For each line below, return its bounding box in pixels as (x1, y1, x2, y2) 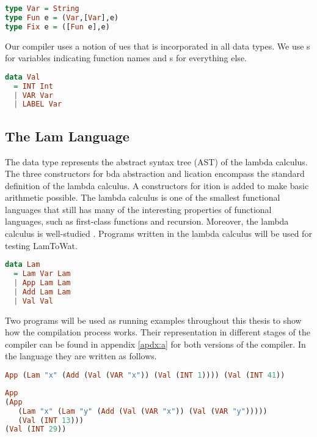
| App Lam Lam (13, 278, 71, 288)
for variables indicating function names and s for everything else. (5, 51, 247, 64)
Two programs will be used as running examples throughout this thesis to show (5, 313, 302, 326)
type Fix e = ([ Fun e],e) (5, 22, 110, 31)
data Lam (5, 260, 40, 269)
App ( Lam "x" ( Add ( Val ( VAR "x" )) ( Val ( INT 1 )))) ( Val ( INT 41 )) (5, 371, 285, 380)
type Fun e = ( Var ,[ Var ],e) (5, 13, 119, 22)
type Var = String (5, 4, 79, 13)
